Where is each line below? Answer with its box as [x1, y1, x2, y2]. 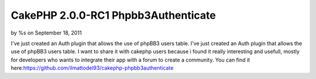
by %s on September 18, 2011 [11, 29, 82, 36]
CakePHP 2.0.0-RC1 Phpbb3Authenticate [11, 9, 216, 22]
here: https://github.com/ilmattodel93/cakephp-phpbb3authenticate [11, 64, 174, 71]
